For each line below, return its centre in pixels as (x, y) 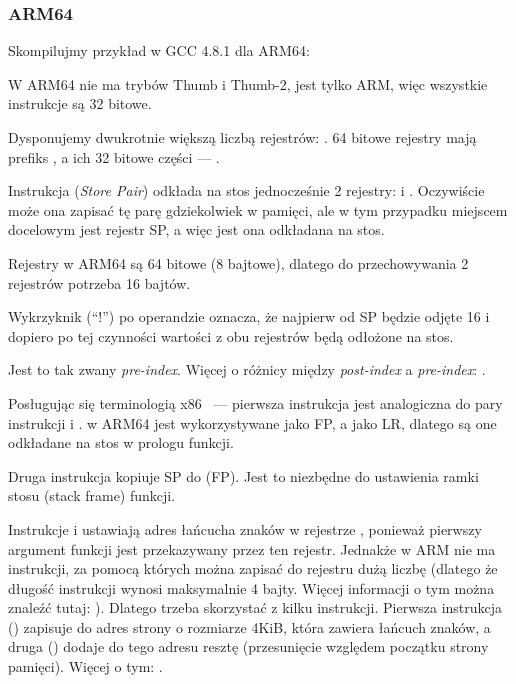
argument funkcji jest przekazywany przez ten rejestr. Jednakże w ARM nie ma (252, 548)
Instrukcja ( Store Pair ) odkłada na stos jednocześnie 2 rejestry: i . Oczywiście (246, 190)
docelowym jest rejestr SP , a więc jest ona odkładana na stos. (196, 229)
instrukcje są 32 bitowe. (80, 103)
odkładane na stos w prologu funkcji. (121, 442)
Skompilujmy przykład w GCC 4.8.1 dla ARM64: (159, 50)
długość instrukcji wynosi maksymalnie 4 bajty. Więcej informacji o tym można (251, 587)
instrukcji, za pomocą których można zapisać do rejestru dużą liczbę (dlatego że (253, 568)
